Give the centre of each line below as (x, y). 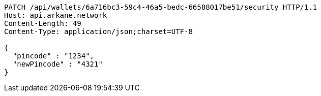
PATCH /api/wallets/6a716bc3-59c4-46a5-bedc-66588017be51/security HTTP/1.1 (161, 7)
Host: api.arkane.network (56, 15)
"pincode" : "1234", (53, 56)
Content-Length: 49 (43, 23)
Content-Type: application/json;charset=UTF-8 (98, 31)
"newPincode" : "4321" (57, 64)
